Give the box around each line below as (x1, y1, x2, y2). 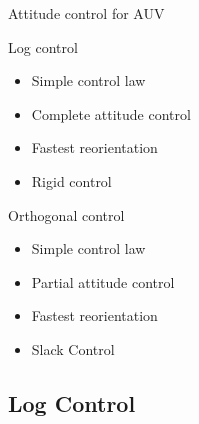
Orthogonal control (8, 204, 125, 225)
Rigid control (31, 170, 112, 191)
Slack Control (31, 338, 115, 359)
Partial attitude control (31, 271, 175, 292)
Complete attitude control (31, 103, 191, 124)
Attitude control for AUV (8, 3, 165, 23)
